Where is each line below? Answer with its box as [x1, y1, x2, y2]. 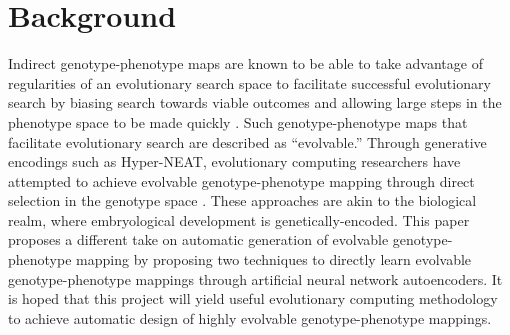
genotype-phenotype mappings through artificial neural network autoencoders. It [8, 268, 503, 289]
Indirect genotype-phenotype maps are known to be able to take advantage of [8, 53, 483, 74]
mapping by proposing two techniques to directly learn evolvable [76, 249, 472, 270]
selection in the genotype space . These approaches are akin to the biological [8, 190, 477, 211]
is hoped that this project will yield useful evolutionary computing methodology [8, 288, 498, 309]
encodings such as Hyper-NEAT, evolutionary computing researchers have [8, 151, 461, 172]
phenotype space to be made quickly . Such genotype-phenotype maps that [8, 111, 468, 132]
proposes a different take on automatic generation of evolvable [8, 229, 389, 250]
